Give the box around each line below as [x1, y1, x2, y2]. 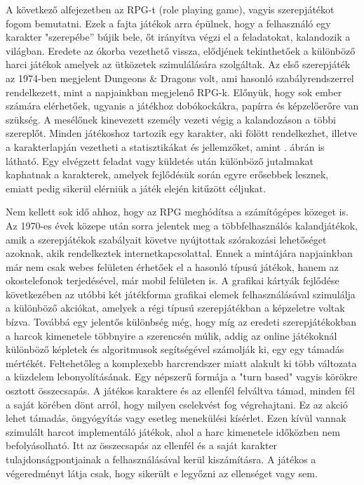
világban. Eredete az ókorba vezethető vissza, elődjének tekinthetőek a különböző [6, 43, 356, 58]
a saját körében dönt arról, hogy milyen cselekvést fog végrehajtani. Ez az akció [6, 397, 348, 411]
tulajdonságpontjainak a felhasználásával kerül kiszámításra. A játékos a [6, 452, 316, 466]
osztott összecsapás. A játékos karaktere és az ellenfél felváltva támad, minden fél [6, 383, 355, 398]
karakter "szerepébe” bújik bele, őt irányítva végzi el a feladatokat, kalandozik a [6, 29, 351, 44]
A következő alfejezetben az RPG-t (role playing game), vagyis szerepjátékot [6, 2, 335, 16]
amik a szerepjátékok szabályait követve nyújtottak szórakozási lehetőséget [6, 232, 327, 246]
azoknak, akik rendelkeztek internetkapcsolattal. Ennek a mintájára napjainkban [6, 246, 353, 260]
